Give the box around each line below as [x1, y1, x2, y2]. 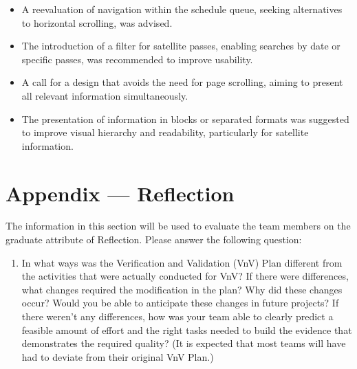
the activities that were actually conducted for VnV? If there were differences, [21, 269, 349, 283]
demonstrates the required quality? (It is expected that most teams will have [21, 336, 346, 350]
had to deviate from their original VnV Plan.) [21, 349, 214, 364]
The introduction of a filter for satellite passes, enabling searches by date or [21, 38, 340, 53]
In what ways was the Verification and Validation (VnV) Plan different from [21, 255, 343, 269]
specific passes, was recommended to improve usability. [21, 52, 253, 66]
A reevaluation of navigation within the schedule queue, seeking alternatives [21, 2, 343, 16]
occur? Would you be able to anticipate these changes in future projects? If [21, 295, 339, 310]
